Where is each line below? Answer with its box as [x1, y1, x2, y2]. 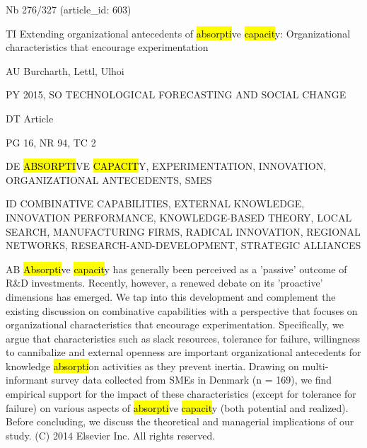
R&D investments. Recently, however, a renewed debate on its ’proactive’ [6, 275, 323, 290]
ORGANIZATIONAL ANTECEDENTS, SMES [6, 172, 212, 187]
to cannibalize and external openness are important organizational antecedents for [6, 345, 361, 360]
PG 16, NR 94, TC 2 [6, 134, 96, 149]
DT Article [6, 110, 54, 125]
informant [6, 372, 48, 387]
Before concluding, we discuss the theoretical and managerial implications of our [6, 414, 354, 429]
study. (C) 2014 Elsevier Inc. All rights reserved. [6, 427, 216, 442]
